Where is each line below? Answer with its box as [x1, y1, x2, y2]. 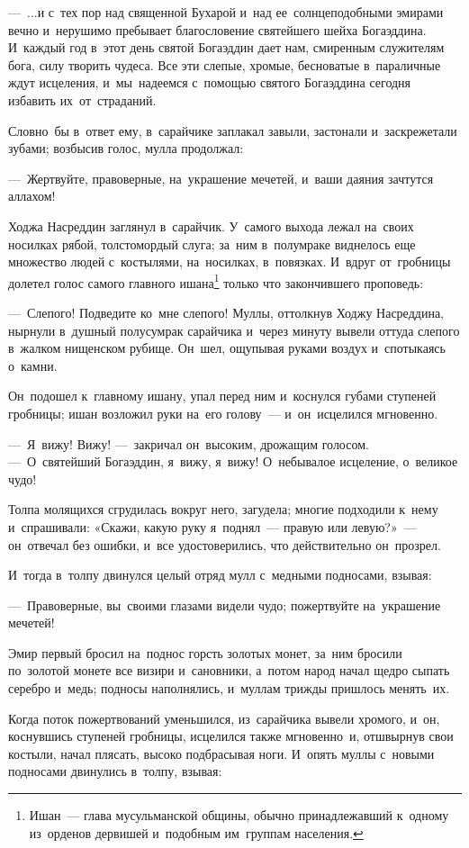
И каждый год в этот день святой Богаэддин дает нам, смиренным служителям [8, 38, 445, 57]
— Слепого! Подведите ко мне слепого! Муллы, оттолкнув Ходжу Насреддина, [8, 302, 444, 321]
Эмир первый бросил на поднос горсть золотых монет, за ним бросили [8, 643, 402, 662]
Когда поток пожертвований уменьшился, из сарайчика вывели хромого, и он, [8, 708, 440, 727]
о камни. [8, 356, 58, 374]
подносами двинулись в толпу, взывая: [8, 762, 222, 780]
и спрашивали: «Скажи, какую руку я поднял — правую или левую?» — [8, 517, 417, 536]
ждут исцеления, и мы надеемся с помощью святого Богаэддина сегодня [8, 73, 411, 92]
